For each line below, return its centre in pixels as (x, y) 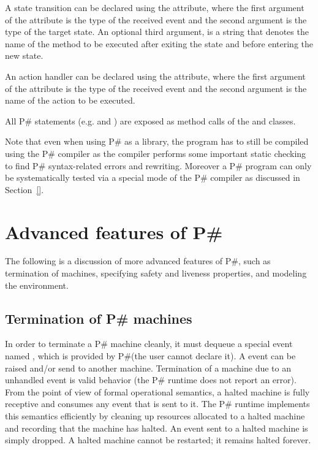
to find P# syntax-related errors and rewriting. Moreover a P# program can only (158, 165)
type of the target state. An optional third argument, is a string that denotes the (157, 32)
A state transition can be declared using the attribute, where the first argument (155, 7)
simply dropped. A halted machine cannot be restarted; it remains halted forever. (158, 440)
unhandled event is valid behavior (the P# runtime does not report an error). (151, 380)
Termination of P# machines (99, 318)
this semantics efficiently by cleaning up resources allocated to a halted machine (155, 415)
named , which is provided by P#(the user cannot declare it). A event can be (150, 356)
